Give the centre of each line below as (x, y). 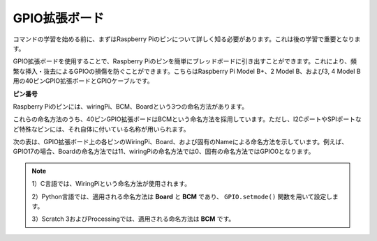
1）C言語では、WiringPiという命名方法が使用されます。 (111, 184)
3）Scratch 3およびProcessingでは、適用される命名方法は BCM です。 (133, 219)
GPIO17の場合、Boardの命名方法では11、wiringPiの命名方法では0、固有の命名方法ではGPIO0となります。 (164, 151)
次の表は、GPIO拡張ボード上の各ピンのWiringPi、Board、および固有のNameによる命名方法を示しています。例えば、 (180, 142)
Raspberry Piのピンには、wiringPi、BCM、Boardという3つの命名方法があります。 (130, 106)
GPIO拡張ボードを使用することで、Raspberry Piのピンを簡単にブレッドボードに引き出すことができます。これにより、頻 (185, 61)
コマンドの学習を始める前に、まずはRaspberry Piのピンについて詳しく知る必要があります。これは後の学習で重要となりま (187, 39)
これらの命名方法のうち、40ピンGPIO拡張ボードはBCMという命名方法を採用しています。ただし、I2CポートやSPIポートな (187, 119)
